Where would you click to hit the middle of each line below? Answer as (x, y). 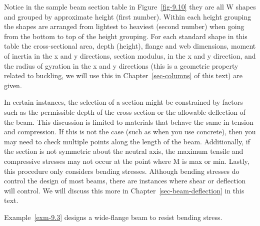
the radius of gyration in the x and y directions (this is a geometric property (121, 65)
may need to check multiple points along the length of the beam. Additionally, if (127, 141)
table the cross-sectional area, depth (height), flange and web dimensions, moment (130, 46)
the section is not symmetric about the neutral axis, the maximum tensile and (124, 151)
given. (13, 85)
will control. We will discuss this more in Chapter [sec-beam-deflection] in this (124, 190)
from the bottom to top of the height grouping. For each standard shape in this (126, 36)
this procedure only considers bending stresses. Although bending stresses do (122, 171)
